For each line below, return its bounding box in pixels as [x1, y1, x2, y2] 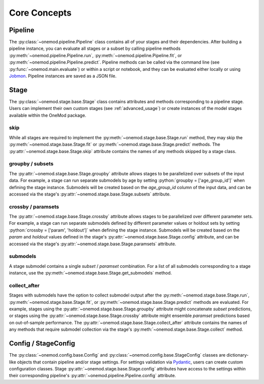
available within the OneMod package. [9, 112, 87, 118]
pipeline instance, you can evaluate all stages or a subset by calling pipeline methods [9, 45, 181, 51]
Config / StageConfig [9, 340, 75, 348]
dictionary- [226, 352, 249, 358]
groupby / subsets [9, 160, 54, 167]
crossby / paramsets [9, 203, 59, 210]
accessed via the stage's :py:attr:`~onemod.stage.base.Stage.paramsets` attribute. [9, 241, 176, 247]
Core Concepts [9, 7, 72, 18]
